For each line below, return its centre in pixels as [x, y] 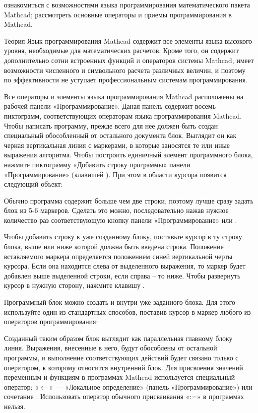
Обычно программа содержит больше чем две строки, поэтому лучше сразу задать [129, 200]
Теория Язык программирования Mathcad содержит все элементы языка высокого [128, 40]
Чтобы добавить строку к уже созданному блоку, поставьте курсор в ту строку [123, 237]
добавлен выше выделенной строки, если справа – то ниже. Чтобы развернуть [122, 275]
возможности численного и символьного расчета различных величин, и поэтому [125, 70]
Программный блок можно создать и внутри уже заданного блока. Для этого [120, 302]
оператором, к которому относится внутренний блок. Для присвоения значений [124, 367]
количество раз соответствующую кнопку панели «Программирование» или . [121, 220]
